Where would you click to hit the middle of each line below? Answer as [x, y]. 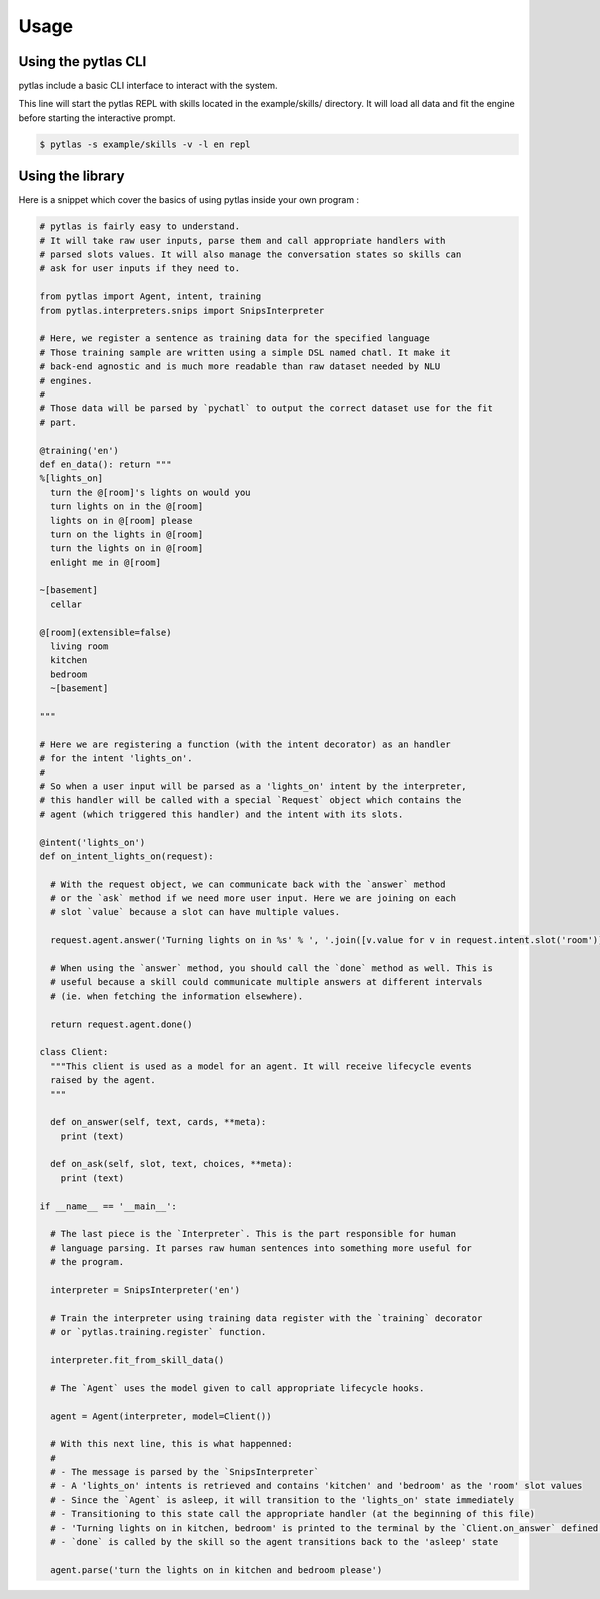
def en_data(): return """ [105, 464]
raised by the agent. [103, 1080]
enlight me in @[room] [106, 562]
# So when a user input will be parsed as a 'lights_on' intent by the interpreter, [253, 786]
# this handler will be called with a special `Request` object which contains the [250, 800]
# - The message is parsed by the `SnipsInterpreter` [185, 1472]
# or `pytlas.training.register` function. [158, 1332]
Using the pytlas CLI [82, 61]
